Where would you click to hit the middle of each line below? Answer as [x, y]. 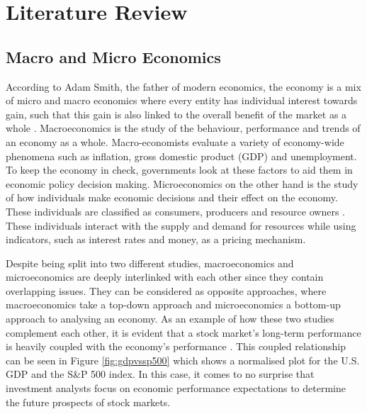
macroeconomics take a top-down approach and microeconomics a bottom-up [173, 304]
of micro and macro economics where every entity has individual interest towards [182, 100]
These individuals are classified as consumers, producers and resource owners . [175, 211]
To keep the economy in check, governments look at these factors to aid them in [179, 170]
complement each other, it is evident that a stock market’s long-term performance [183, 332]
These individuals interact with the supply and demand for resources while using [181, 225]
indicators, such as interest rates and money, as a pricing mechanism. [156, 239]
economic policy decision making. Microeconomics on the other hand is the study [182, 183]
